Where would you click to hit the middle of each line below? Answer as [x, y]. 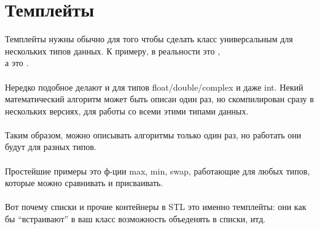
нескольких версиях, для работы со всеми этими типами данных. [127, 111]
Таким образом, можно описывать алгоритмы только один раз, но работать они [153, 134]
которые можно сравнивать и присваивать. [84, 183]
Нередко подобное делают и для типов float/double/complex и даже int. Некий [154, 87]
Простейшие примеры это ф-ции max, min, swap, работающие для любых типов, [158, 171]
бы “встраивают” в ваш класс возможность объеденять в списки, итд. [135, 219]
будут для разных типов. [51, 147]
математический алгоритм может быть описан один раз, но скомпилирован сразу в [159, 99]
